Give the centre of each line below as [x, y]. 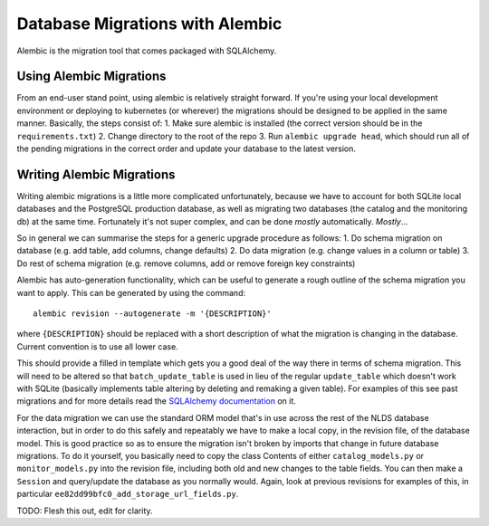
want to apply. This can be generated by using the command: [131, 292]
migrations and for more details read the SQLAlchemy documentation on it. [156, 401]
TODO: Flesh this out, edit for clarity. [85, 511]
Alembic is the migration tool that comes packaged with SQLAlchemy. [147, 51]
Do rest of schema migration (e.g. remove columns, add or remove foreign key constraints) [186, 263]
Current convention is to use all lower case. [97, 346]
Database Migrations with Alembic [149, 24]
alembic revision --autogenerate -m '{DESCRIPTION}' [152, 314]
